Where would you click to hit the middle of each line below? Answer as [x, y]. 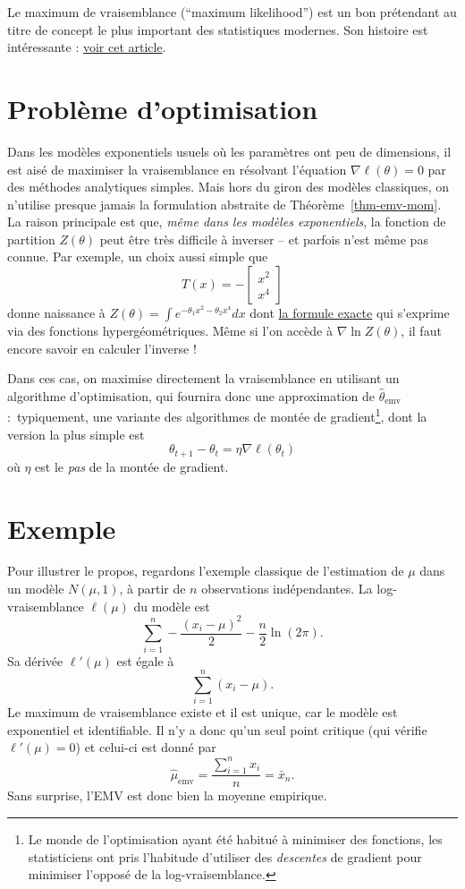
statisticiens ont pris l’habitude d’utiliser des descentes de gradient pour [225, 856]
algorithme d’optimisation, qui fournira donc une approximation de [191, 395]
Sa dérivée [35, 660]
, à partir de [152, 589]
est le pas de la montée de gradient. [132, 466]
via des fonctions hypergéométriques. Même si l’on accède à [170, 331]
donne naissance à [56, 313]
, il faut [421, 331]
